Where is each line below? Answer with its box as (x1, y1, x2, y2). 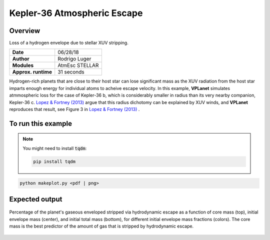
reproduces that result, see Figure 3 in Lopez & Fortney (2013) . (9, 106, 140, 112)
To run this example (9, 119, 72, 127)
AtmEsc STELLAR (57, 62, 99, 69)
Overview (9, 26, 40, 35)
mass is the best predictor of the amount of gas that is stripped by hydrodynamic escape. (9, 223, 194, 229)
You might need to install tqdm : (22, 145, 87, 151)
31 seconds (57, 68, 84, 75)
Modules (12, 62, 34, 69)
